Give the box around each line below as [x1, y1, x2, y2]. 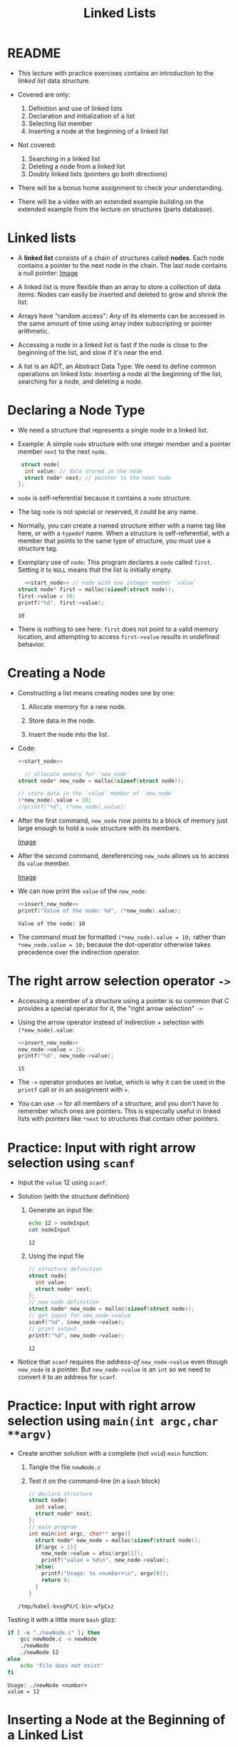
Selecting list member [28, 119, 93, 128]
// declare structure [28, 1490, 93, 1497]
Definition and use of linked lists [28, 104, 123, 112]
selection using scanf [7, 1154, 135, 1171]
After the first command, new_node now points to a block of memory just [17, 816, 228, 825]
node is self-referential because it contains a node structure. [17, 494, 192, 503]
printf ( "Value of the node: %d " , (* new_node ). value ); [17, 907, 182, 915]
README [7, 45, 61, 61]
